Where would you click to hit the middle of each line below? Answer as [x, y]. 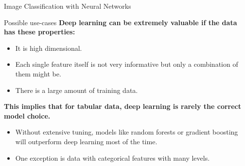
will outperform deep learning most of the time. [86, 141]
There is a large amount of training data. [77, 90]
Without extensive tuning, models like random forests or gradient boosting [127, 132]
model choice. [27, 115]
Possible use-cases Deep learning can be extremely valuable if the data [121, 22]
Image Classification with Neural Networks [68, 6]
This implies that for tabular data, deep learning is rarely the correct [123, 106]
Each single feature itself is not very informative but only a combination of [127, 64]
